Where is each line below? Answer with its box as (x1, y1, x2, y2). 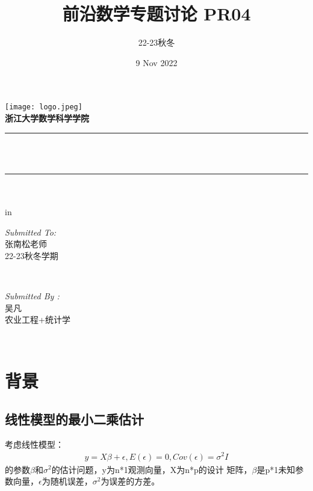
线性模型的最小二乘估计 (5, 410, 144, 428)
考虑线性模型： (5, 438, 64, 450)
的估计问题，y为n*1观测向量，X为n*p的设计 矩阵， (51, 463, 252, 475)
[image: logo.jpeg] (5, 103, 82, 112)
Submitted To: (5, 225, 57, 238)
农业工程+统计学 (5, 313, 70, 326)
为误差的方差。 (101, 475, 160, 487)
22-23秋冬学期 (5, 249, 58, 261)
